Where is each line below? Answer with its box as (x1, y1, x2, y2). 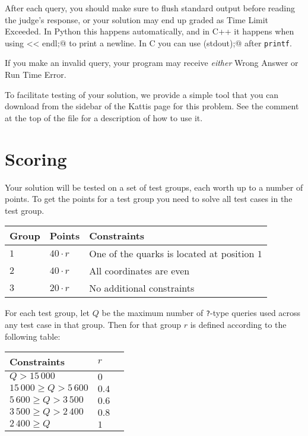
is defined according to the (190, 318, 287, 330)
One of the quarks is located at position (89, 247, 255, 261)
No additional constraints (89, 281, 195, 295)
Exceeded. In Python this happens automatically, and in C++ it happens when (5, 25, 294, 37)
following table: (5, 330, 61, 342)
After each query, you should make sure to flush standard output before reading (5, 2, 296, 14)
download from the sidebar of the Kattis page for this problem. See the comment (5, 100, 299, 112)
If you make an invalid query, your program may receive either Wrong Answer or (5, 56, 299, 69)
